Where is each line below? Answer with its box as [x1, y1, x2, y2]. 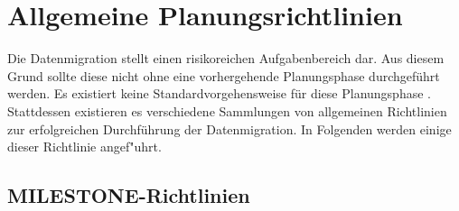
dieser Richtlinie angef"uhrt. [7, 137, 162, 156]
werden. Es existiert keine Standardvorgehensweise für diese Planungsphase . [7, 84, 431, 103]
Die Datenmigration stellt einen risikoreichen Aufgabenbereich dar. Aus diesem [7, 49, 445, 68]
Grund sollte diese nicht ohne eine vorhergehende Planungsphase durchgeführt [7, 66, 440, 85]
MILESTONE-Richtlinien [7, 181, 250, 209]
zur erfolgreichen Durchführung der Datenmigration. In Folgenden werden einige [7, 119, 452, 138]
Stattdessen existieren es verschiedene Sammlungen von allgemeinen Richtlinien [7, 101, 447, 120]
